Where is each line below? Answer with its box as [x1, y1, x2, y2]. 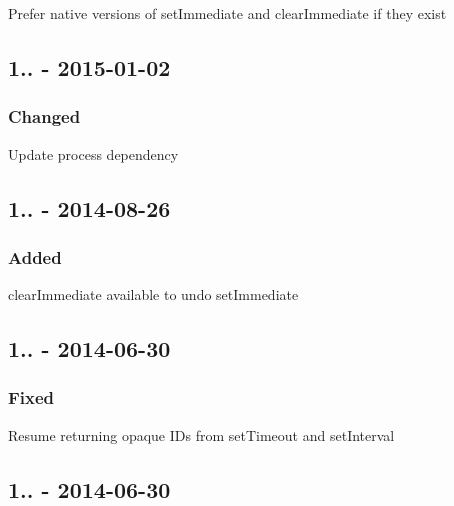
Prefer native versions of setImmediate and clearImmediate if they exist [8, 3, 447, 23]
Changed [8, 104, 81, 129]
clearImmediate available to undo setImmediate [8, 284, 299, 305]
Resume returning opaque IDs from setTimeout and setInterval [8, 424, 395, 445]
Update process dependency [8, 143, 179, 164]
